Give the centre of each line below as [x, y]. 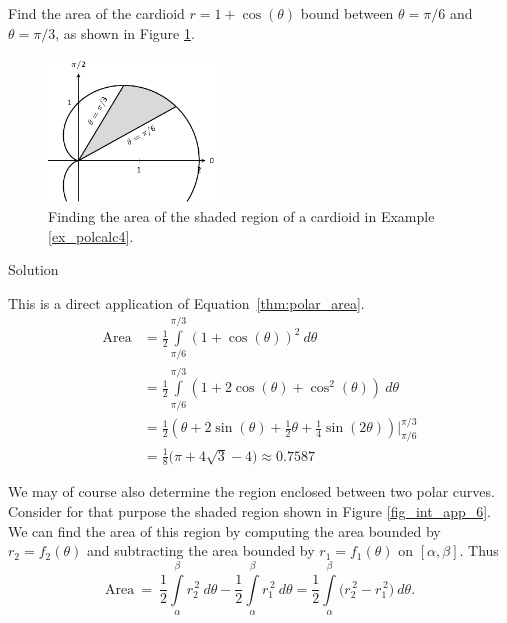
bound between [347, 13]
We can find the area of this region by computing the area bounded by [224, 530]
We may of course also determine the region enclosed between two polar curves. [251, 491]
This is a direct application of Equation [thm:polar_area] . [186, 302]
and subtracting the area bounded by [200, 550]
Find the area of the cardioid [96, 13]
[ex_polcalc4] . [91, 235]
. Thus [479, 550]
